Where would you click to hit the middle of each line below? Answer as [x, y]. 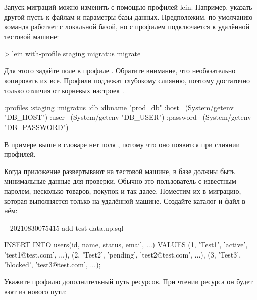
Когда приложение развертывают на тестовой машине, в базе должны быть [119, 171]
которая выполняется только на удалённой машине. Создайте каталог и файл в [125, 201]
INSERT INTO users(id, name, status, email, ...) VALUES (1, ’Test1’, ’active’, [126, 245]
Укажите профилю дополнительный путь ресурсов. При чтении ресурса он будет [128, 282]
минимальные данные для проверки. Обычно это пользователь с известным [120, 181]
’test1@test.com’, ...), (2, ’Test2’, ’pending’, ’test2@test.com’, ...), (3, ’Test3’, [123, 254]
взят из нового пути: [36, 291]
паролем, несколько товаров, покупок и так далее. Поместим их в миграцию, [123, 190]
